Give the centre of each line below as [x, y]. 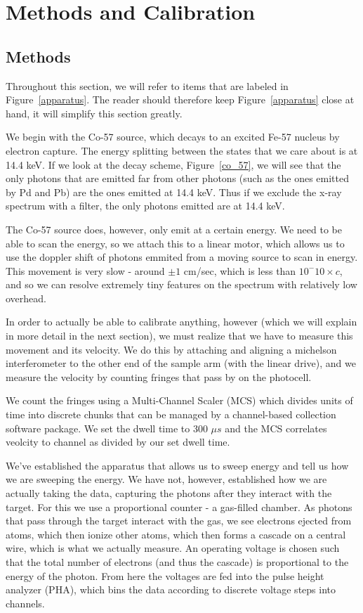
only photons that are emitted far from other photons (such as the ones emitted [177, 178]
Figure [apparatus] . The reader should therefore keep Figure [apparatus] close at [180, 99]
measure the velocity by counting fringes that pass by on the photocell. [159, 376]
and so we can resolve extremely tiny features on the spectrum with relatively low [181, 284]
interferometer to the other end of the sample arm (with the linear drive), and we [181, 363]
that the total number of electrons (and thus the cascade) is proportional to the [177, 561]
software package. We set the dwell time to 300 [107, 428]
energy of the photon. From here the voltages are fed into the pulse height [165, 575]
